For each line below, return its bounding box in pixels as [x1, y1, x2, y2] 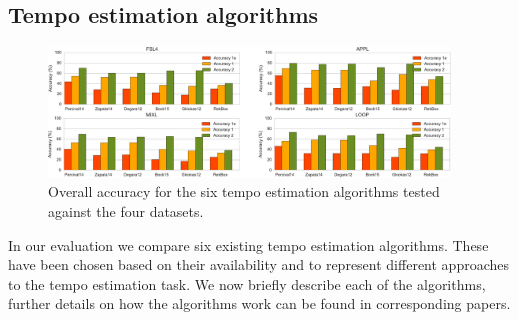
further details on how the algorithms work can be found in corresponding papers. [8, 293, 511, 314]
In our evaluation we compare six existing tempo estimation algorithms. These [8, 234, 489, 255]
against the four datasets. [48, 200, 204, 221]
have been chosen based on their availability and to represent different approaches [8, 254, 509, 275]
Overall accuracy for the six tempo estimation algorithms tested [48, 181, 440, 202]
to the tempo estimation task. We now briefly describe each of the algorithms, [8, 273, 486, 294]
